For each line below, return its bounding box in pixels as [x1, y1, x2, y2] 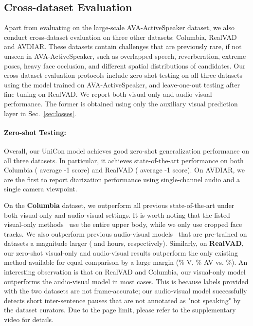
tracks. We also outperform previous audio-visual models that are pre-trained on [4, 228, 247, 239]
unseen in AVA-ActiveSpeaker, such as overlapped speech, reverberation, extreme [4, 51, 246, 61]
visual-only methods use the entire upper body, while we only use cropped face [4, 219, 242, 229]
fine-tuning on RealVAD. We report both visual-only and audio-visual [4, 89, 212, 99]
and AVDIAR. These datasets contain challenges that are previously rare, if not [4, 41, 242, 51]
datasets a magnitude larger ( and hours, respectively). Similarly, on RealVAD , [4, 238, 244, 248]
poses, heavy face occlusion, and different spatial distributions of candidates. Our [4, 60, 246, 70]
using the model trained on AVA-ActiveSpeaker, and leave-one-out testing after [4, 79, 240, 89]
